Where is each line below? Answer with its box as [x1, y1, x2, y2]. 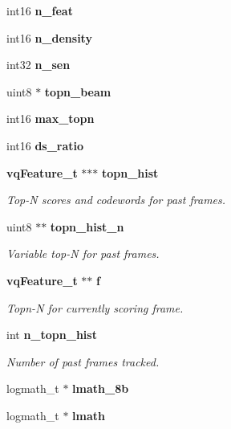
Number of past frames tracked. [6, 353, 160, 370]
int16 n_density [6, 29, 92, 46]
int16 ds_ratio [6, 137, 84, 153]
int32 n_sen [6, 56, 71, 73]
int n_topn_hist [6, 326, 97, 343]
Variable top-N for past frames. [6, 245, 160, 262]
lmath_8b [72, 380, 129, 397]
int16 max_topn [6, 110, 95, 127]
